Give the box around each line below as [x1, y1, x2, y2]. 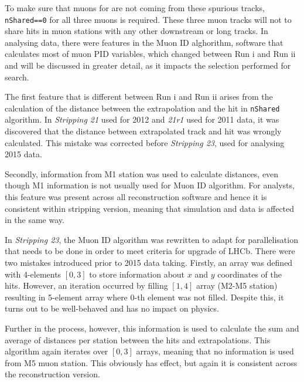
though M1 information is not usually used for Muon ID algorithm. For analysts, [5, 179, 295, 191]
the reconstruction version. [5, 368, 100, 380]
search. [5, 70, 29, 83]
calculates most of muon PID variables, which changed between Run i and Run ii [5, 48, 296, 60]
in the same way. [5, 214, 64, 226]
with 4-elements [5, 268, 62, 280]
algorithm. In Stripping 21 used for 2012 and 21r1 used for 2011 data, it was [5, 113, 279, 126]
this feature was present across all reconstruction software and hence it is [5, 191, 267, 203]
